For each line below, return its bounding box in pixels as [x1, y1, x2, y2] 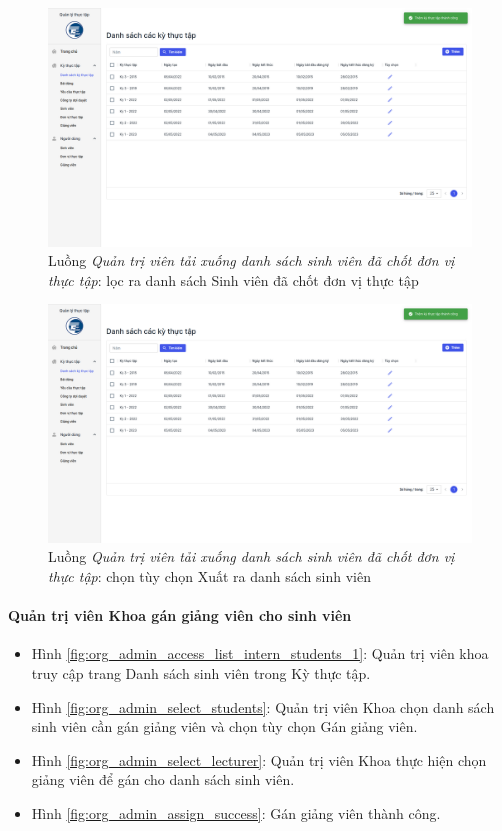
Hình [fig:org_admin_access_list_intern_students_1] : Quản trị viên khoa [31, 643, 489, 664]
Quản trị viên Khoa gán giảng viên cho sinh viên [8, 605, 352, 626]
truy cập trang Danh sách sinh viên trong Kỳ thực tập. [31, 662, 371, 683]
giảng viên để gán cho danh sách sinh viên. [31, 769, 295, 790]
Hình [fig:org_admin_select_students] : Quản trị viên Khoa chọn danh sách [31, 696, 495, 717]
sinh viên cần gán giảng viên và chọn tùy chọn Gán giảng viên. [31, 716, 418, 737]
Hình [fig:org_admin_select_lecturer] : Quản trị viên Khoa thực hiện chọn [31, 749, 487, 770]
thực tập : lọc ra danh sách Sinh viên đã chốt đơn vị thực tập [48, 269, 419, 290]
